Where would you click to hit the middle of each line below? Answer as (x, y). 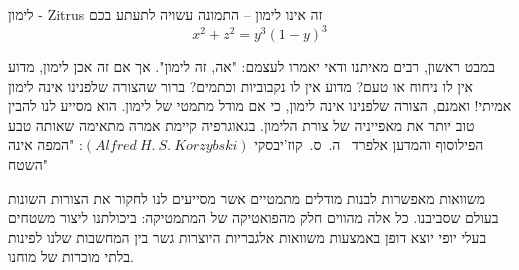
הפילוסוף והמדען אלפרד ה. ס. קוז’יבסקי (369, 144)
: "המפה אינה (45, 144)
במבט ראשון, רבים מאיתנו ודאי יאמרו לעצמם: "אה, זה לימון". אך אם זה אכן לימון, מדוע (252, 66)
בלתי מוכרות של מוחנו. (71, 256)
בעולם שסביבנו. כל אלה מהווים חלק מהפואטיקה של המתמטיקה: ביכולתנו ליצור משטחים (253, 217)
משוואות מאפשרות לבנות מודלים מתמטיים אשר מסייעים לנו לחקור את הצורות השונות (247, 197)
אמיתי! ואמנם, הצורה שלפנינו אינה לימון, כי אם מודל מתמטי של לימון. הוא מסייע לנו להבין (260, 105)
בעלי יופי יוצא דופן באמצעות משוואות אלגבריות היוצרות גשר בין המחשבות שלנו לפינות (247, 236)
